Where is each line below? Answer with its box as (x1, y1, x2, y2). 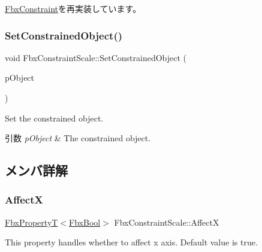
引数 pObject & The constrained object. (5, 132, 151, 144)
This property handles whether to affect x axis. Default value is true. (5, 236, 258, 248)
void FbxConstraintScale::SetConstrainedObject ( (5, 51, 187, 63)
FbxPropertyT (5, 215, 58, 228)
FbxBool (69, 215, 101, 228)
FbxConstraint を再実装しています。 (5, 2, 141, 14)
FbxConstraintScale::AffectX (114, 215, 219, 228)
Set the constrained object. (5, 111, 104, 124)
